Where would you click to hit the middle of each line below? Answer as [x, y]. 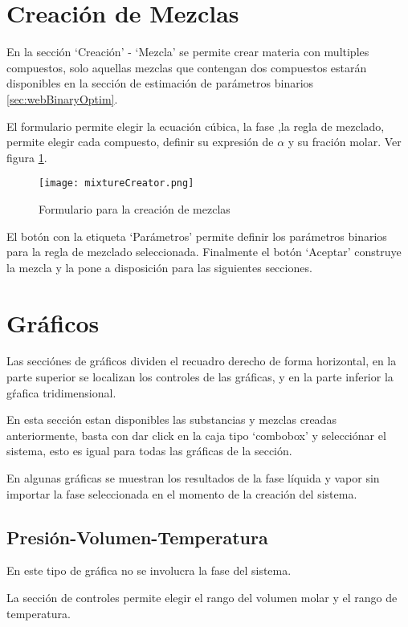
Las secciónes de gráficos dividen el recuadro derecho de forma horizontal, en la [202, 361]
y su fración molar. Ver [345, 142]
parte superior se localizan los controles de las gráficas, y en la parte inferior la [200, 377]
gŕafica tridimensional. [61, 392]
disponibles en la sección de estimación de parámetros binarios [160, 83]
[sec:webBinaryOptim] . [62, 98]
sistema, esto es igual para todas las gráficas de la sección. [149, 451]
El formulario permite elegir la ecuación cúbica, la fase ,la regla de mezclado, [196, 126]
